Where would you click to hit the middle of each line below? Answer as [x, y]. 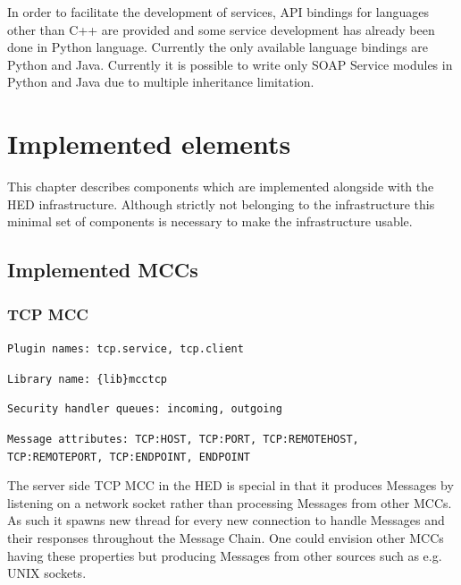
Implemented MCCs [103, 270]
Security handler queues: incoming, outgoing [145, 409]
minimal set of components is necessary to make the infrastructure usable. [210, 221]
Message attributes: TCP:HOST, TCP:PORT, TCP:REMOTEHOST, [183, 439]
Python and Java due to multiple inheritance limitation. [161, 82]
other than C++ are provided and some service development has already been [221, 29]
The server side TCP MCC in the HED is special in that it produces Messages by [230, 485]
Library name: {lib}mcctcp [87, 379]
